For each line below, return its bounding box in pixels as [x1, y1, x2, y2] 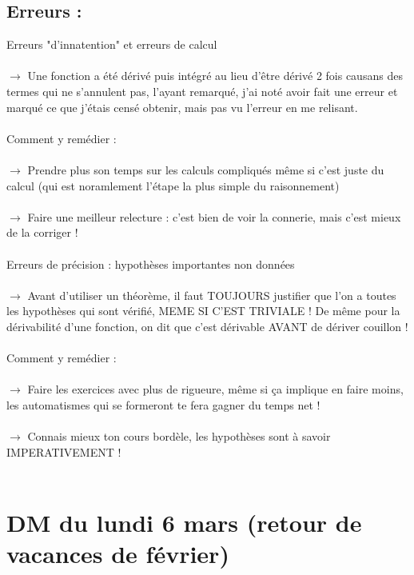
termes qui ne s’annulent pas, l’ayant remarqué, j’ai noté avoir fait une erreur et [6, 82, 398, 99]
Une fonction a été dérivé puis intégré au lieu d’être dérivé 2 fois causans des [27, 67, 403, 84]
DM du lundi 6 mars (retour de [6, 506, 362, 539]
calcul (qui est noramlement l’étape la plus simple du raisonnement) [6, 177, 340, 194]
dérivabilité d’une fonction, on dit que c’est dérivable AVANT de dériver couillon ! [6, 317, 408, 334]
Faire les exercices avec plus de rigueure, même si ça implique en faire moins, [27, 381, 404, 397]
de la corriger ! [6, 224, 78, 241]
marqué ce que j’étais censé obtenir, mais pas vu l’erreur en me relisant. [6, 98, 358, 115]
